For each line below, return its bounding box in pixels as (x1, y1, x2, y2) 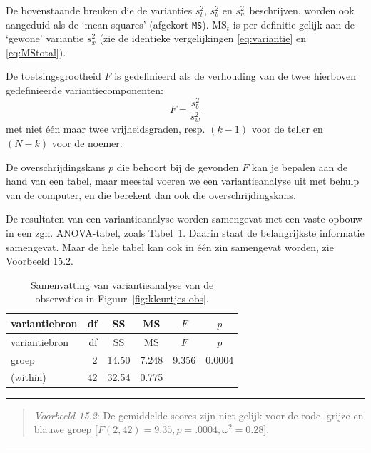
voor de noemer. (51, 135, 123, 150)
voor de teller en (251, 121, 323, 136)
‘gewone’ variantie (6, 31, 84, 46)
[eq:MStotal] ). (6, 44, 66, 59)
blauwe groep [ (34, 422, 98, 437)
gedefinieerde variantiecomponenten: (6, 83, 163, 98)
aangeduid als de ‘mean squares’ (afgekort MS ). (6, 16, 209, 31)
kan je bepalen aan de (251, 159, 348, 174)
